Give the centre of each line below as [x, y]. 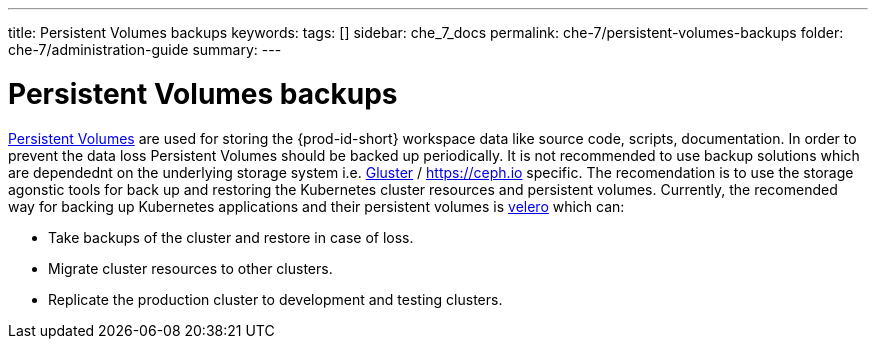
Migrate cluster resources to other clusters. [190, 268]
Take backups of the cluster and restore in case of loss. [231, 237]
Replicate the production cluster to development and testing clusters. [275, 299]
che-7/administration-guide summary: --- [145, 49]
